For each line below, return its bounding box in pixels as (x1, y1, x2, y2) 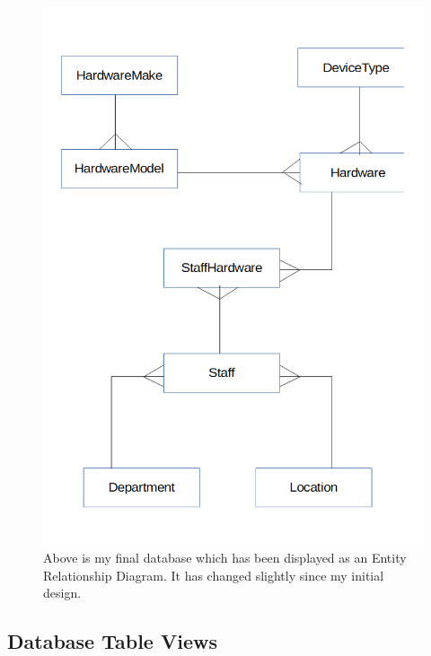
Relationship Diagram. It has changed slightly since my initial (43, 565, 384, 584)
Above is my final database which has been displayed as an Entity (43, 548, 407, 567)
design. (43, 583, 82, 602)
